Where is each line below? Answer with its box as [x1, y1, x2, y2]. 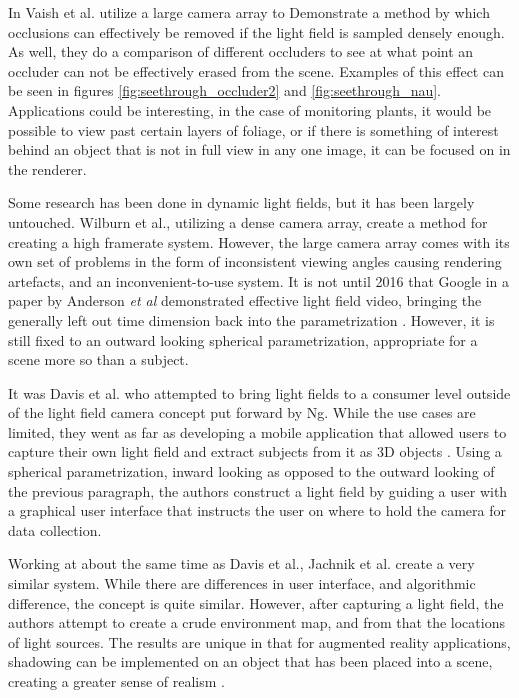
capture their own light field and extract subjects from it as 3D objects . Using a [8, 441, 502, 462]
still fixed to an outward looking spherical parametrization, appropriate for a [8, 329, 478, 350]
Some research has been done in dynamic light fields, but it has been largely [8, 192, 475, 213]
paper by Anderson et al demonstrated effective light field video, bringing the [8, 290, 482, 311]
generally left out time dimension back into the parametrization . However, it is [8, 309, 495, 330]
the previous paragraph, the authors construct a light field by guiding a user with [8, 480, 508, 501]
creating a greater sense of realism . [8, 671, 225, 691]
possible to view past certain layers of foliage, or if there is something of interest [8, 119, 499, 140]
